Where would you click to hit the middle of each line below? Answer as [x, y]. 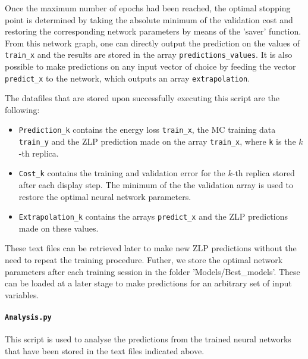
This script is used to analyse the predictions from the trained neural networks [148, 339]
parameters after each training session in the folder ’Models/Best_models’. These [153, 271]
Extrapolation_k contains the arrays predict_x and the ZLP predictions [153, 216]
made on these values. [59, 228]
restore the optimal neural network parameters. [105, 196]
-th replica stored [263, 173]
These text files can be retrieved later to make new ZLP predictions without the [151, 248]
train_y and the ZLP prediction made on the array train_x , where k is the [157, 141]
